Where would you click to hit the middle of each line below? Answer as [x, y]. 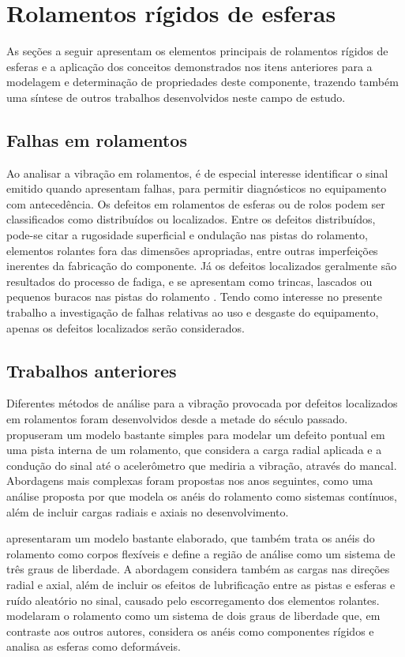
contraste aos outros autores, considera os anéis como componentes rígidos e [190, 631]
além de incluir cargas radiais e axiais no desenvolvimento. [148, 511]
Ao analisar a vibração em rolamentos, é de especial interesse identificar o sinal [197, 173]
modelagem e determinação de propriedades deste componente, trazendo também [202, 82]
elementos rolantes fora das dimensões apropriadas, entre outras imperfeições [192, 250]
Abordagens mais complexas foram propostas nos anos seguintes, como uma [190, 481]
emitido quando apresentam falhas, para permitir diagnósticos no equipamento [197, 188]
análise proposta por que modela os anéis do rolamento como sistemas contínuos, [202, 496]
